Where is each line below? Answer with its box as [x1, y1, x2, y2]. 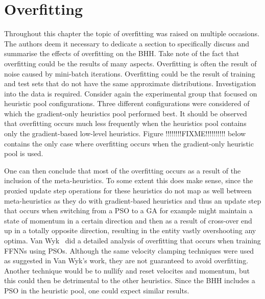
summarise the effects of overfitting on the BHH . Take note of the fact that [4, 48, 239, 59]
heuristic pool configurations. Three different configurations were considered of [4, 98, 250, 109]
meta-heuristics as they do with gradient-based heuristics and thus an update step [4, 195, 261, 206]
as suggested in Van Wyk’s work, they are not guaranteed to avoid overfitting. [4, 255, 249, 266]
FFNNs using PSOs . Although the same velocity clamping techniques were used [4, 245, 254, 256]
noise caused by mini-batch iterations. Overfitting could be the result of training [4, 68, 255, 79]
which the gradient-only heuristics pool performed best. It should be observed [4, 108, 247, 118]
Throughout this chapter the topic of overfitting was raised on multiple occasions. [4, 28, 259, 39]
